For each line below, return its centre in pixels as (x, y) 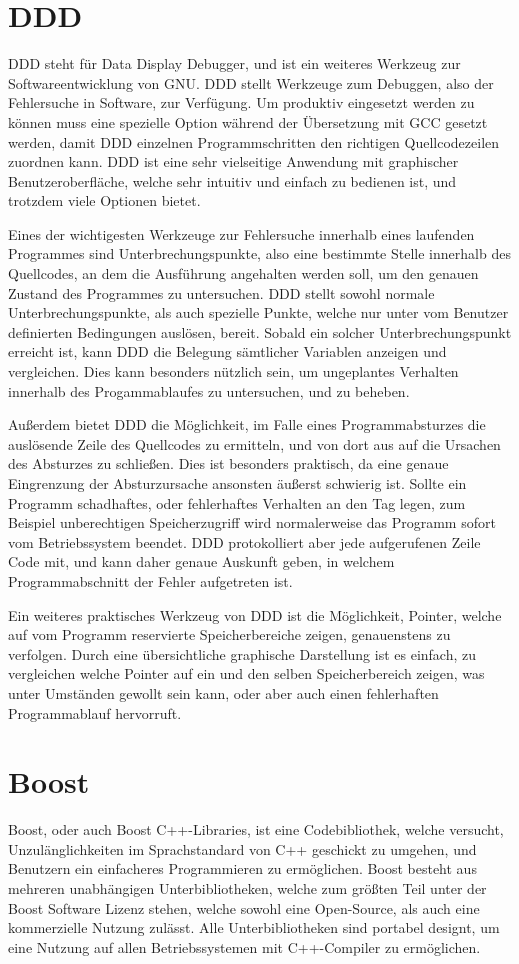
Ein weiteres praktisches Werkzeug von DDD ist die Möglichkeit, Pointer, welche (255, 614)
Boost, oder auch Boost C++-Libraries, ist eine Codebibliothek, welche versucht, (256, 829)
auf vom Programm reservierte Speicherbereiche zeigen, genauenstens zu (229, 634)
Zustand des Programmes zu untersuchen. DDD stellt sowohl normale (221, 292)
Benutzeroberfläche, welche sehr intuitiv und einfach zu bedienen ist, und (232, 180)
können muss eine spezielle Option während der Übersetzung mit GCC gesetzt (248, 121)
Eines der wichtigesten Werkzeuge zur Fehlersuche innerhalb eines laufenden (241, 233)
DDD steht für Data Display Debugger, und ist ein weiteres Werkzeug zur (234, 63)
